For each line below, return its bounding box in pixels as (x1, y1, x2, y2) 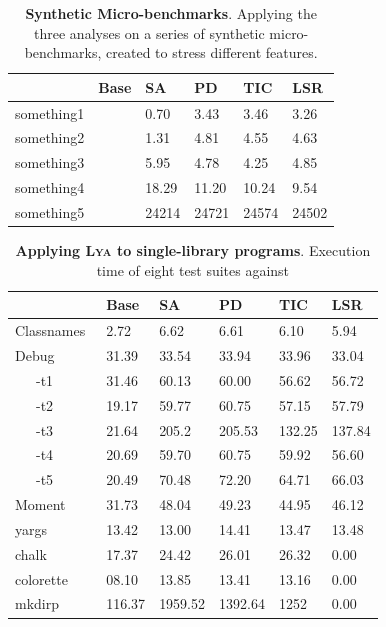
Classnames (15, 320, 86, 341)
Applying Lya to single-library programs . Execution (15, 240, 371, 261)
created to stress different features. (106, 42, 318, 63)
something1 (15, 102, 85, 123)
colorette (15, 568, 68, 589)
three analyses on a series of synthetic (34, 22, 265, 43)
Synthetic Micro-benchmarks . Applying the (25, 3, 317, 23)
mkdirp (15, 593, 60, 614)
